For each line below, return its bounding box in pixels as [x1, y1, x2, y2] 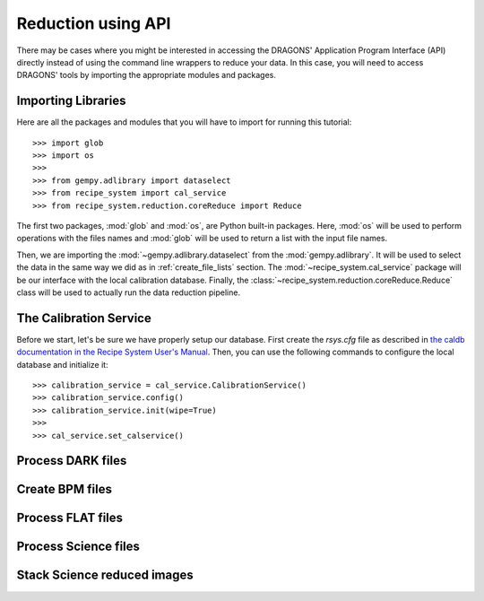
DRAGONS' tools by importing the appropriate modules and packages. [16, 70, 277, 81]
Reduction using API [16, 13, 171, 33]
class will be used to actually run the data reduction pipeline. [16, 287, 241, 298]
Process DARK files [16, 453, 127, 468]
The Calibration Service [16, 310, 151, 326]
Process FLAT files [16, 510, 124, 526]
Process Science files [16, 539, 141, 554]
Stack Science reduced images [16, 568, 194, 583]
